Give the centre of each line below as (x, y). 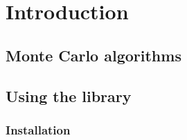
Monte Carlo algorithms (93, 55)
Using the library (69, 96)
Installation (38, 129)
